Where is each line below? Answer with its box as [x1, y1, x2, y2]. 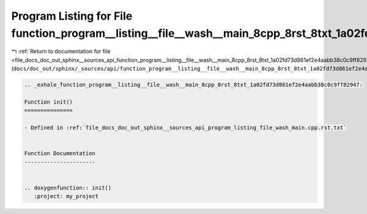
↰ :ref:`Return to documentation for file [11, 48, 111, 55]
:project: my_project [34, 193, 99, 200]
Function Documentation [24, 150, 96, 157]
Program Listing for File [11, 9, 133, 23]
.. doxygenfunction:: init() [24, 184, 112, 191]
